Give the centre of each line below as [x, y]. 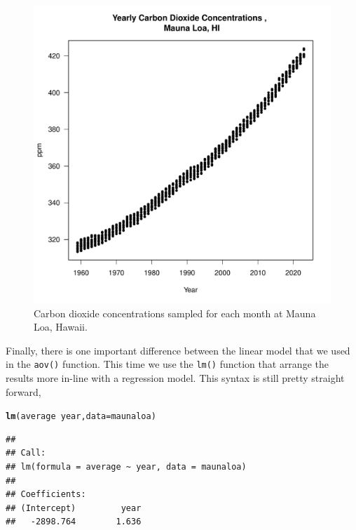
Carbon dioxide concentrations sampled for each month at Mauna [175, 313]
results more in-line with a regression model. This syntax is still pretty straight [175, 378]
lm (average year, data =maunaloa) [81, 417]
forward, [23, 391]
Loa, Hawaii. [61, 327]
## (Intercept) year [74, 508]
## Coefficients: [46, 495]
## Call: [26, 453]
